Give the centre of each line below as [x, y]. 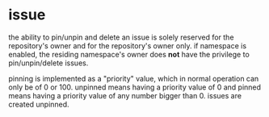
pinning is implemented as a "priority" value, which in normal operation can [134, 78]
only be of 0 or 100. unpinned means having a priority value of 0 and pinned [134, 87]
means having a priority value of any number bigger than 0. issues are [125, 95]
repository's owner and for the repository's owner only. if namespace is [128, 45]
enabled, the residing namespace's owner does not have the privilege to [129, 54]
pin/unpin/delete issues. [48, 63]
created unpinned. [39, 104]
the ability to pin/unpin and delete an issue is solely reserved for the [121, 37]
